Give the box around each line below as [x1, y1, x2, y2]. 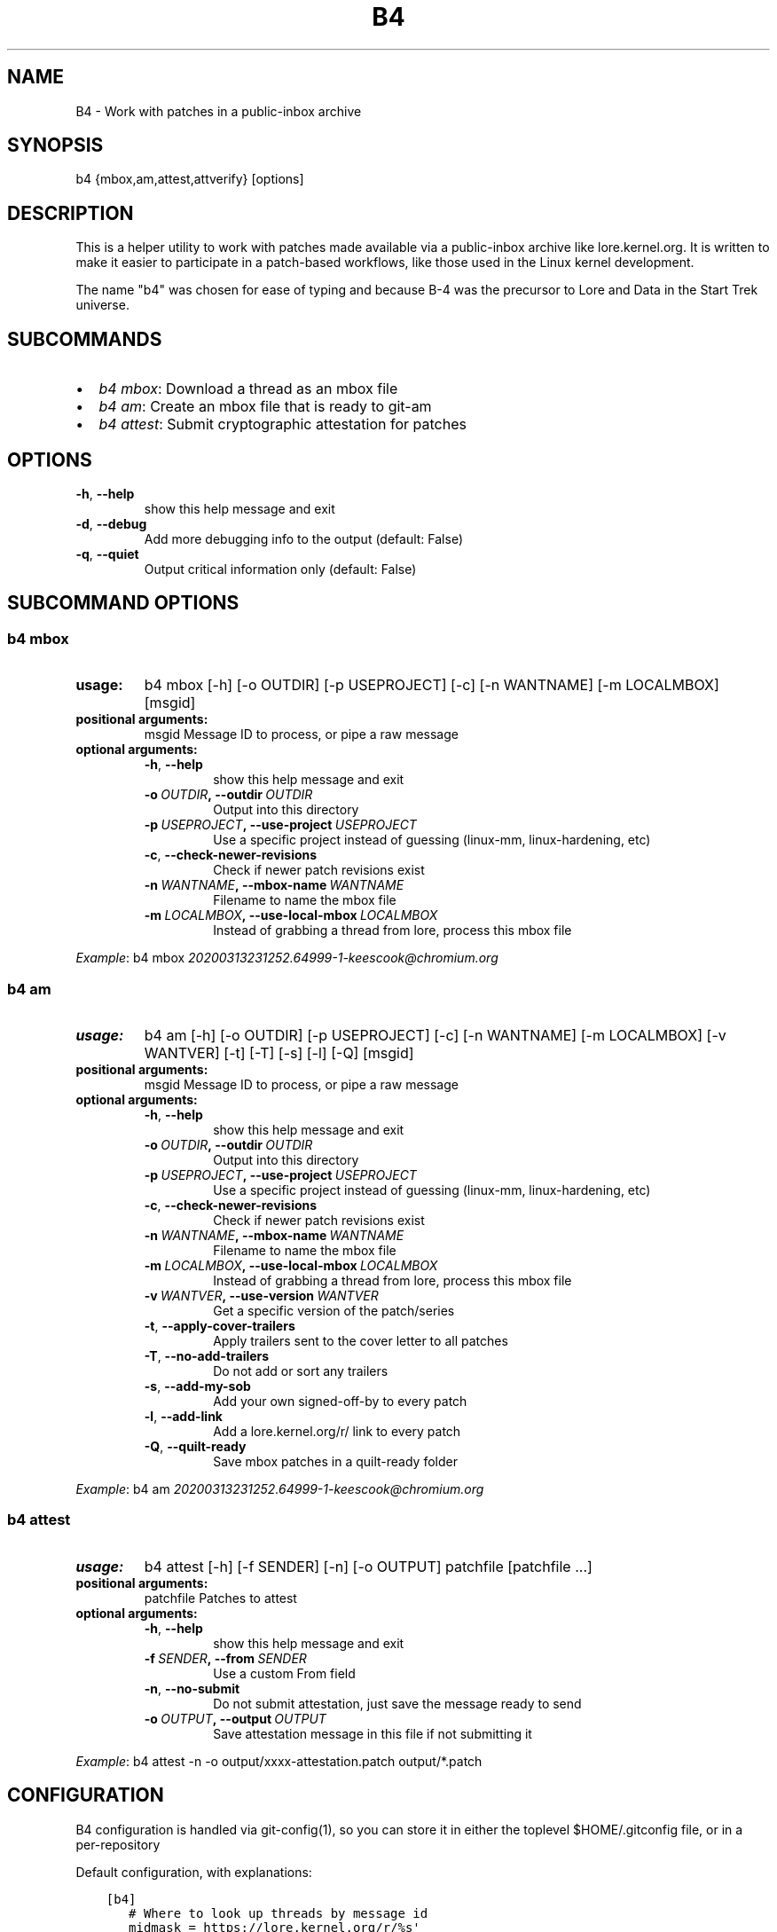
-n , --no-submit [144, 1680, 240, 1696]
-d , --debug [75, 515, 147, 531]
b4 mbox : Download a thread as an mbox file [98, 380, 398, 398]
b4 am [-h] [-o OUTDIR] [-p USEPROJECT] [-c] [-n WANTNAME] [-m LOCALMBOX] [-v [144, 1025, 726, 1044]
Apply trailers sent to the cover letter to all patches [213, 1332, 508, 1348]
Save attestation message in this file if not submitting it [213, 1725, 532, 1741]
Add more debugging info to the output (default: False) [144, 530, 464, 546]
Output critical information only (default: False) [144, 561, 417, 577]
